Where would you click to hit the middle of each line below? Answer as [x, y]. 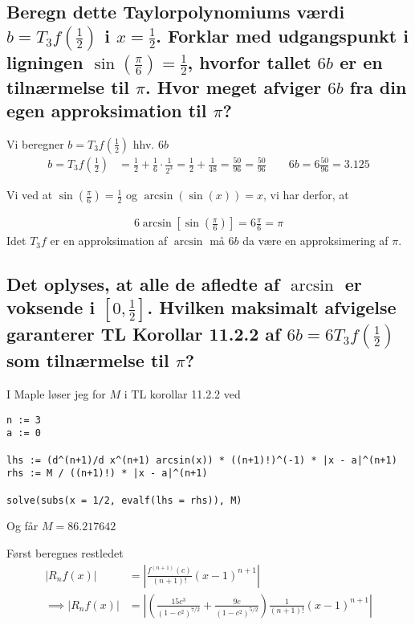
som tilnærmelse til [88, 360]
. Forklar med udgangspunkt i [282, 35]
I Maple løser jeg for [56, 394]
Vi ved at [30, 195]
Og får [22, 526]
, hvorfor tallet [249, 62]
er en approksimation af [109, 241]
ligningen [45, 62]
